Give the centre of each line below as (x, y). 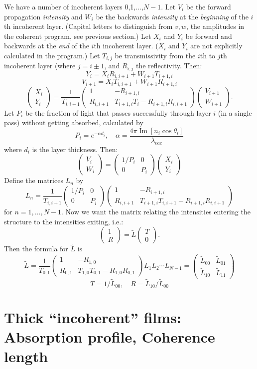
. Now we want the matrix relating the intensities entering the (156, 212)
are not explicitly (216, 46)
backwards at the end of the (47, 46)
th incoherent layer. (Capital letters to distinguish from (88, 26)
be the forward (208, 6)
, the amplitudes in (215, 26)
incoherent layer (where (40, 66)
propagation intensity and (43, 16)
